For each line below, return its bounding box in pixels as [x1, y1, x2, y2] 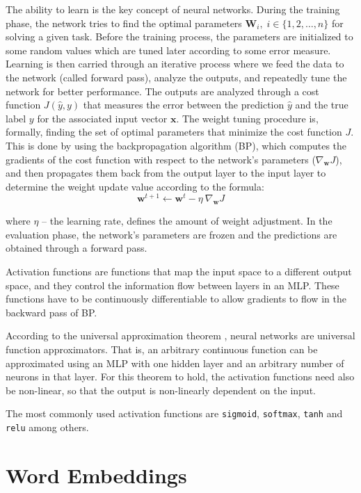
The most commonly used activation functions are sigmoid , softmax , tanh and [6, 406, 343, 421]
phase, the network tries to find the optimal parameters [6, 15, 242, 30]
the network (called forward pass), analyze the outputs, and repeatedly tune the [6, 70, 347, 84]
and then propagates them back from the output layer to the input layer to [6, 165, 326, 180]
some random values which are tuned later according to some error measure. [6, 42, 331, 57]
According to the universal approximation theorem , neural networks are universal [6, 328, 355, 343]
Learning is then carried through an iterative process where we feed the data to [6, 56, 344, 71]
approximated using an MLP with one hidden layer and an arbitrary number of [6, 355, 344, 370]
